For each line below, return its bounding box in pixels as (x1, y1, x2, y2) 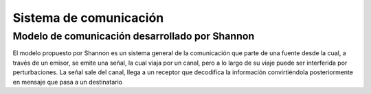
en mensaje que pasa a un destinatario (12, 78, 123, 86)
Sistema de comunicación (12, 10, 164, 25)
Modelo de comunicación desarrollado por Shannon (12, 30, 255, 42)
